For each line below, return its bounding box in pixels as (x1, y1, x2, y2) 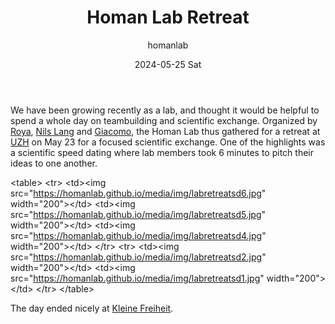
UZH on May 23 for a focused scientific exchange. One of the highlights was (10, 136, 326, 148)
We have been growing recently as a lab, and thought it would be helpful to (10, 104, 320, 116)
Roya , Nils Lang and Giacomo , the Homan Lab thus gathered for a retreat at (10, 125, 321, 137)
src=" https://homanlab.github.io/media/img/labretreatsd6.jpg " (10, 187, 267, 199)
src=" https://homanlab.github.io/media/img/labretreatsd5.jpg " (10, 208, 267, 220)
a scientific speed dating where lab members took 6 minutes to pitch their (10, 146, 314, 158)
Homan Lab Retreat (86, 6, 250, 29)
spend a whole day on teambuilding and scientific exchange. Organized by (10, 114, 318, 126)
